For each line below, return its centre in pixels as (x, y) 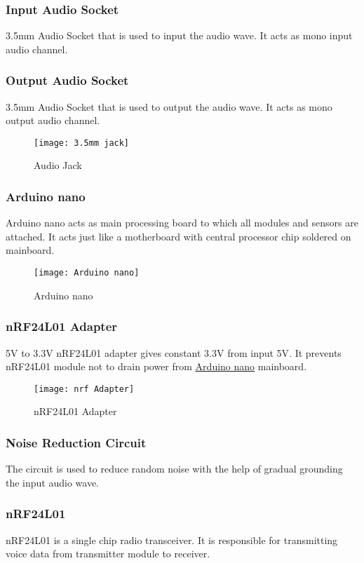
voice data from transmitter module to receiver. (108, 554)
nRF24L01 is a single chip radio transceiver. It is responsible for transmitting (172, 540)
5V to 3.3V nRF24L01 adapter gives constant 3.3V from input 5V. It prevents (174, 352)
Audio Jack (58, 165)
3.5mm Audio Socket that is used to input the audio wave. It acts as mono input (179, 35)
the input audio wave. (53, 482)
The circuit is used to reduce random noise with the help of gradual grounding (174, 469)
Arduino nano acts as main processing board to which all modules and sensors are (182, 223)
